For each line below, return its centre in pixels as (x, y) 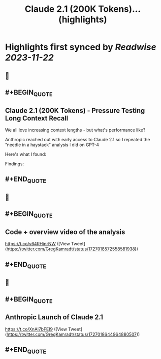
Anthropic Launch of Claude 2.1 (54, 317)
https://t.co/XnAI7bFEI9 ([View (36, 329)
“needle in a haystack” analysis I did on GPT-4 (52, 145)
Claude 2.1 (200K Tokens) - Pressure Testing (75, 110)
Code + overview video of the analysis (65, 232)
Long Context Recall (37, 118)
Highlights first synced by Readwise (81, 47)
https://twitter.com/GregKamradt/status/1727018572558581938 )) (73, 249)
